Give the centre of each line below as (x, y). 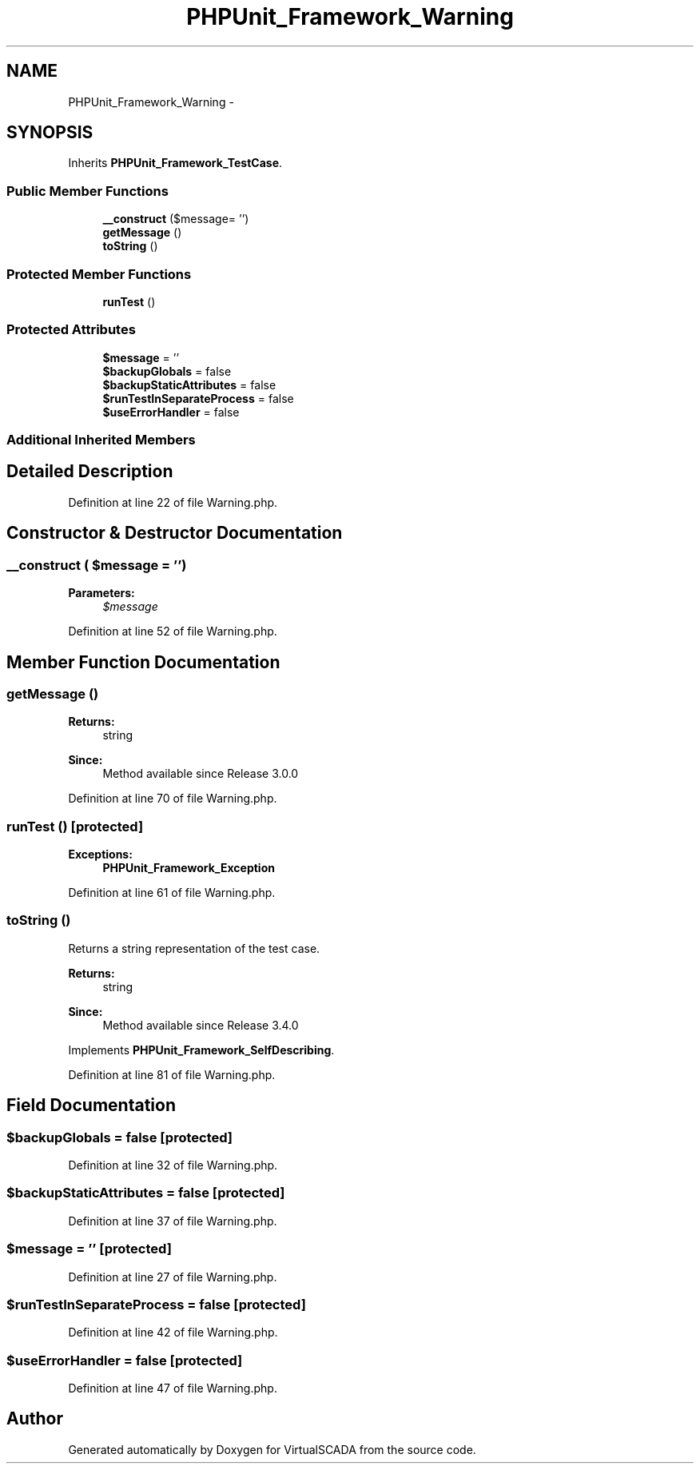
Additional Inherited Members (101, 440)
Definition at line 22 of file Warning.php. (173, 502)
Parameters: (101, 593)
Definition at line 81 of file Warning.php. (172, 1074)
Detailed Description (90, 472)
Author (35, 1419)
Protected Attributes (71, 330)
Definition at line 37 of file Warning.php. (173, 1221)
